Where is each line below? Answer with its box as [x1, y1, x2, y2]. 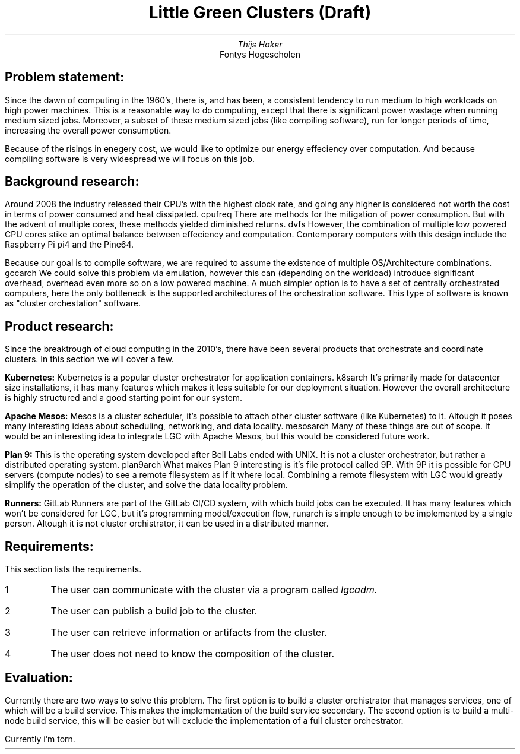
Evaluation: [5, 670, 73, 685]
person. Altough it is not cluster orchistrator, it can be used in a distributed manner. [5, 518, 329, 529]
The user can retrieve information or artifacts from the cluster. [50, 626, 327, 639]
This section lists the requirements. [5, 564, 142, 575]
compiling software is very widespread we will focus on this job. [5, 153, 255, 164]
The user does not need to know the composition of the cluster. [50, 648, 335, 660]
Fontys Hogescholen [220, 49, 300, 59]
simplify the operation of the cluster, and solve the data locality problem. [5, 480, 288, 490]
